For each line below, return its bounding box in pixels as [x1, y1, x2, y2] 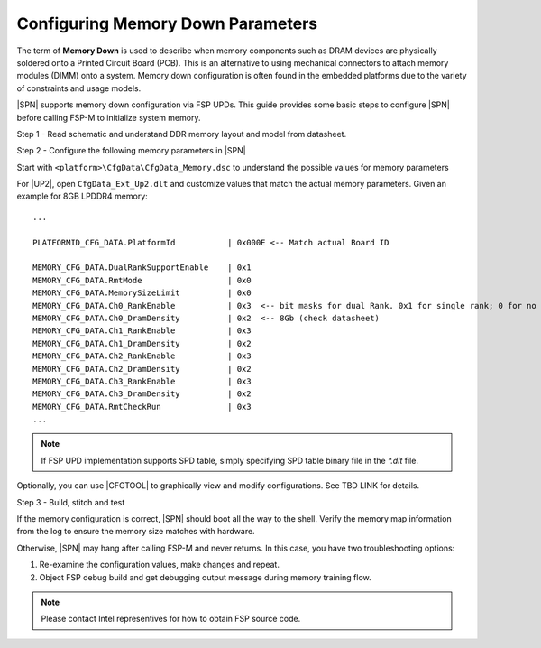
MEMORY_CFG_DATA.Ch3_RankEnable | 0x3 [32, 375, 252, 386]
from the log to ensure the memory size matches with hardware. [16, 526, 256, 537]
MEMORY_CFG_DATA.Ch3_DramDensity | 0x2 [32, 389, 252, 399]
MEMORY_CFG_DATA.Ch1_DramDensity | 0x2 [32, 338, 252, 348]
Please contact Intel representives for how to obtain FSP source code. [41, 614, 301, 625]
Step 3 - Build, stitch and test [16, 496, 125, 507]
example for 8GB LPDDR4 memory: [16, 190, 148, 202]
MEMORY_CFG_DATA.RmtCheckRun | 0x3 [32, 402, 252, 412]
